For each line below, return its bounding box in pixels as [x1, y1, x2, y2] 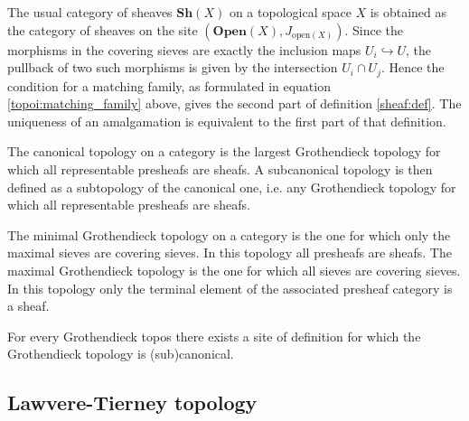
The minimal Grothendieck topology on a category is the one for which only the [7, 225, 451, 244]
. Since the [344, 20, 403, 39]
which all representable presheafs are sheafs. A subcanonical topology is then [7, 160, 433, 179]
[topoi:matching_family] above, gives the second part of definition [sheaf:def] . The [7, 94, 462, 113]
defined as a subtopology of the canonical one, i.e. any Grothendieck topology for [7, 177, 456, 196]
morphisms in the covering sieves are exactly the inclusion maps [7, 40, 361, 59]
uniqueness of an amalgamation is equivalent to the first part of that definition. [7, 111, 446, 130]
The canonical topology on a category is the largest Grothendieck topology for [7, 142, 441, 161]
